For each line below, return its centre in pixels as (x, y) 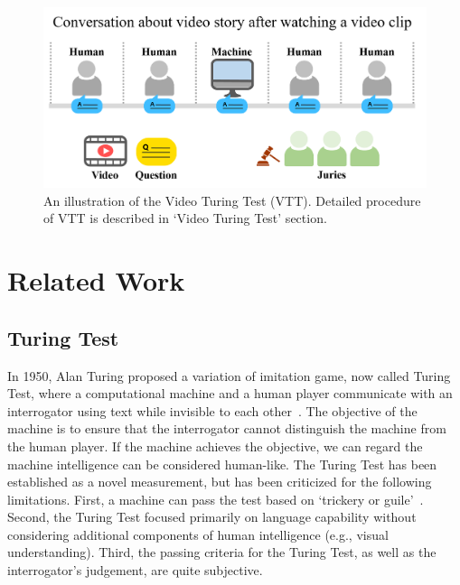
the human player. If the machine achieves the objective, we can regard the (215, 446)
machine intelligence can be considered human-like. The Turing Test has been (222, 464)
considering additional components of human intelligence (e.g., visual (198, 534)
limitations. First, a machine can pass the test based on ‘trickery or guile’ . (216, 499)
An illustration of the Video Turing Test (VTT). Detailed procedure (232, 200)
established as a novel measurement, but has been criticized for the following (220, 482)
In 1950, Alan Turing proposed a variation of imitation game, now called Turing (229, 375)
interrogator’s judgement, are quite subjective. (135, 570)
